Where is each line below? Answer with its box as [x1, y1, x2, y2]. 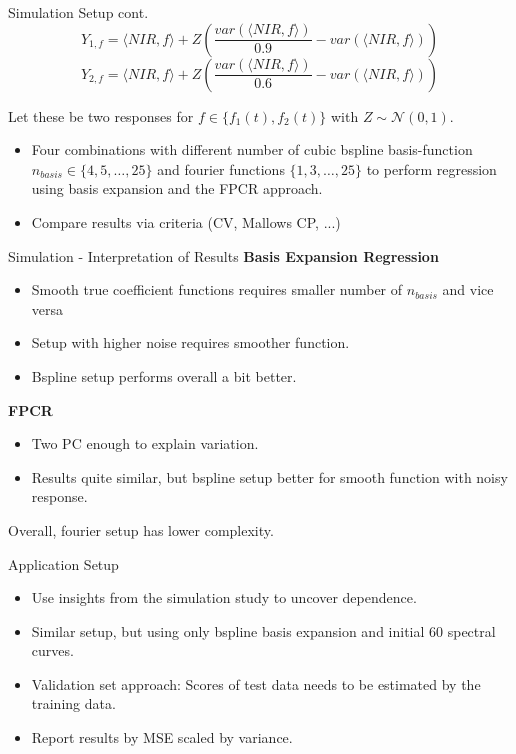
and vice [442, 279, 494, 300]
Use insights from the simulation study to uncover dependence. [31, 587, 417, 608]
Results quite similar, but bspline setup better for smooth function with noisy [31, 466, 508, 487]
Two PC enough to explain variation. [31, 433, 259, 454]
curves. [31, 640, 74, 661]
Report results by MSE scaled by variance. [31, 727, 293, 748]
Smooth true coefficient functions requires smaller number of [31, 279, 403, 300]
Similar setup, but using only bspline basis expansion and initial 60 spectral [31, 620, 496, 641]
